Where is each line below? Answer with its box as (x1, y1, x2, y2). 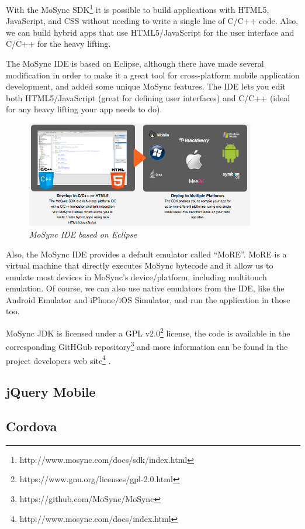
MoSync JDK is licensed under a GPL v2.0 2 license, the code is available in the (6, 325, 290, 339)
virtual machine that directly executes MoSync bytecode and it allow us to (6, 259, 273, 272)
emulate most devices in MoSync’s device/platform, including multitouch (6, 270, 267, 283)
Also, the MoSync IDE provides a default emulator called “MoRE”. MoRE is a (6, 248, 287, 260)
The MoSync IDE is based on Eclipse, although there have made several (6, 57, 264, 70)
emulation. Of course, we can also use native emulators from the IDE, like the (6, 282, 285, 294)
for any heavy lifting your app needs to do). (6, 103, 162, 115)
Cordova (6, 417, 57, 435)
